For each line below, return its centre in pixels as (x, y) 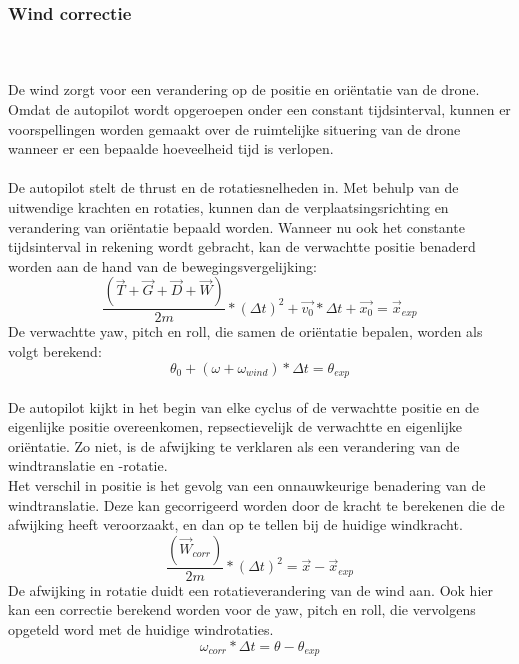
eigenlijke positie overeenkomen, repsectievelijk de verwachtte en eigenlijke (235, 426)
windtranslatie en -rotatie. (88, 465)
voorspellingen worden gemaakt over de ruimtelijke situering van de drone (234, 128)
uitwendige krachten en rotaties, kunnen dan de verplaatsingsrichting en (228, 206)
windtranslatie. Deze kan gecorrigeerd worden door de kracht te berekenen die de (256, 504)
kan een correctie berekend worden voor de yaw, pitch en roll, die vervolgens (242, 609)
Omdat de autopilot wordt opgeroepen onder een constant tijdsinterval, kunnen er (259, 109)
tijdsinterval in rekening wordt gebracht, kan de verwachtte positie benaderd (242, 246)
